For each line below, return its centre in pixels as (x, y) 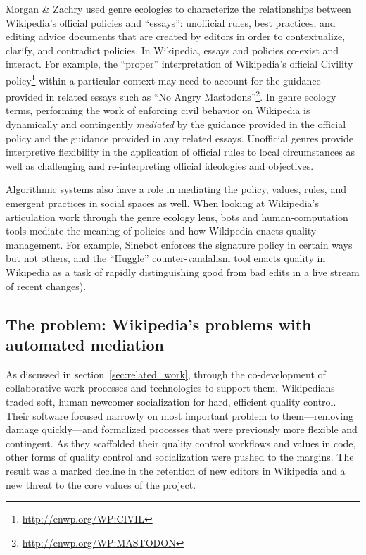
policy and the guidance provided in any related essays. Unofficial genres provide (179, 138)
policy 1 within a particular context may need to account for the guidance (163, 79)
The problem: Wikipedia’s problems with (159, 324)
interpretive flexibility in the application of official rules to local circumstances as (180, 152)
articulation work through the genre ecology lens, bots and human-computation (177, 217)
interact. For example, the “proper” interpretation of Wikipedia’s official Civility (179, 64)
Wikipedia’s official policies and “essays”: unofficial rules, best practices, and (171, 22)
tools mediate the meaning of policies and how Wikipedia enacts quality (161, 231)
